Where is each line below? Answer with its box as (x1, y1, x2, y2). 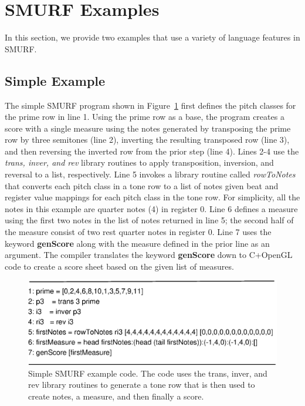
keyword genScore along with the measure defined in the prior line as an (5, 237, 270, 249)
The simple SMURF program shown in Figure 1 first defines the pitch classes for (5, 99, 296, 111)
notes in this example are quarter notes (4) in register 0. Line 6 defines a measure (5, 202, 298, 214)
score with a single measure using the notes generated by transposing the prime (5, 122, 291, 134)
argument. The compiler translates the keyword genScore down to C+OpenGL (5, 249, 293, 261)
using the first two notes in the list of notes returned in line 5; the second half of (5, 214, 294, 226)
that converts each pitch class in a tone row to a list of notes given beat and (5, 179, 279, 192)
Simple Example (5, 71, 106, 89)
